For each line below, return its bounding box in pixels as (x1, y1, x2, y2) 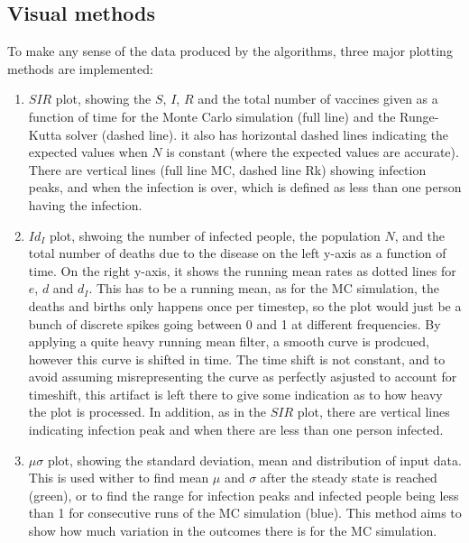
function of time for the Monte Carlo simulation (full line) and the (28, 106, 396, 125)
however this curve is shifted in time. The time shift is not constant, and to (28, 349, 446, 368)
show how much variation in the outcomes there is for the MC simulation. (28, 521, 437, 540)
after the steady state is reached (260, 468, 437, 487)
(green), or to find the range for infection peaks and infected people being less (28, 485, 459, 504)
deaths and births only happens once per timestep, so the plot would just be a (28, 296, 462, 315)
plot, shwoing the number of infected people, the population (50, 225, 381, 244)
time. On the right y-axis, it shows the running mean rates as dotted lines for (28, 261, 456, 280)
